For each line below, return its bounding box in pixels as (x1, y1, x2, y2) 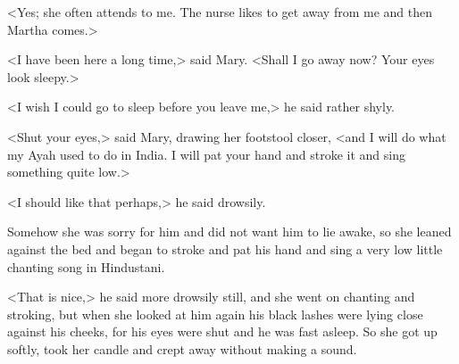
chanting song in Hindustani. (7, 257, 165, 276)
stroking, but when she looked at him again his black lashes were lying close (7, 304, 423, 323)
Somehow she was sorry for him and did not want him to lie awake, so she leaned (7, 222, 452, 241)
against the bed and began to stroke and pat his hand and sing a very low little (7, 239, 443, 258)
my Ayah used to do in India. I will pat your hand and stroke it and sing (7, 145, 406, 163)
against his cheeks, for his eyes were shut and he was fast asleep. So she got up (7, 322, 438, 341)
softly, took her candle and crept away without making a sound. (7, 339, 357, 358)
